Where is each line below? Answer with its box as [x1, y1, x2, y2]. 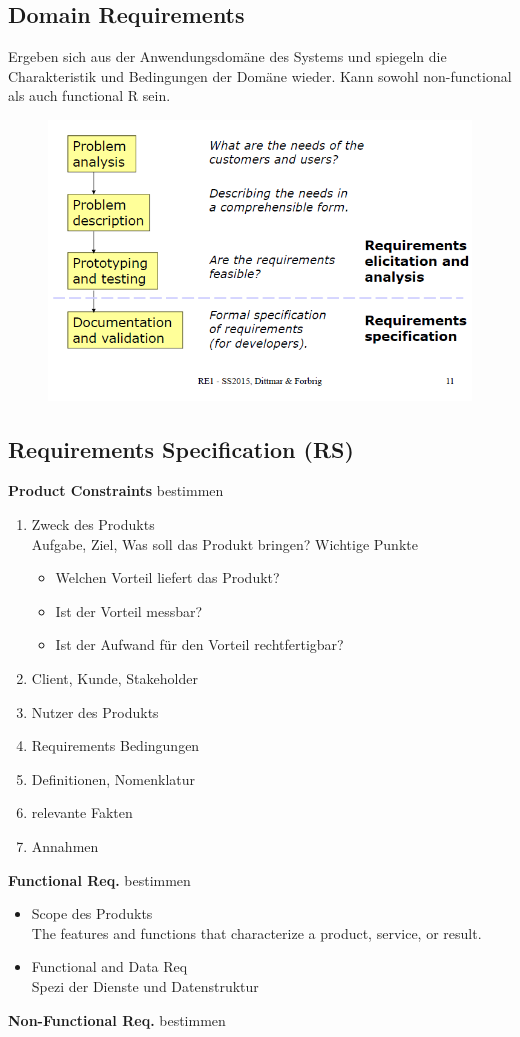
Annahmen [31, 835, 99, 856]
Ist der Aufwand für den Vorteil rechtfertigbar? [55, 634, 344, 655]
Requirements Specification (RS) [8, 433, 354, 464]
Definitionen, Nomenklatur [31, 768, 196, 789]
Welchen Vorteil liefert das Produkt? [55, 567, 280, 588]
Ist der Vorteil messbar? [55, 600, 203, 621]
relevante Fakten [31, 802, 133, 823]
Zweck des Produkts [31, 514, 155, 535]
